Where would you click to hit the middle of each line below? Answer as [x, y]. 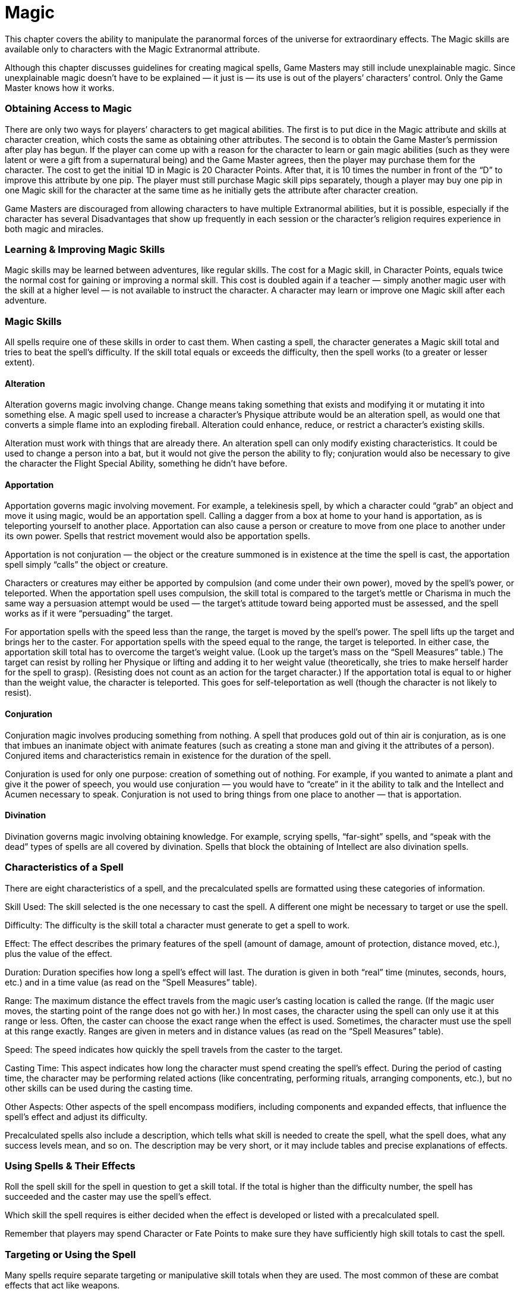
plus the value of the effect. [59, 953]
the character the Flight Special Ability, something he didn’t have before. [146, 464]
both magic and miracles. [54, 229]
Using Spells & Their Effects [70, 1166]
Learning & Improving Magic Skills [85, 249]
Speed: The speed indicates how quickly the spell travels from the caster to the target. [174, 1049]
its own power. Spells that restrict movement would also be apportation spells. [158, 536]
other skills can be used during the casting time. [99, 1088]
